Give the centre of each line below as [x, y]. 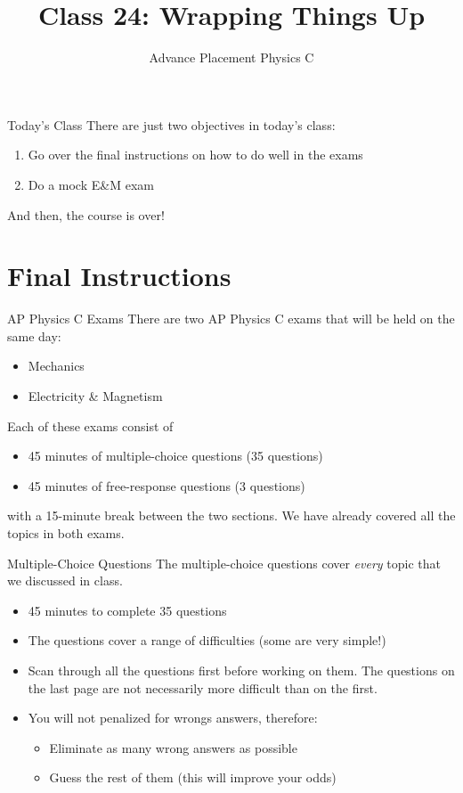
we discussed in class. [65, 580]
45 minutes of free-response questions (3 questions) [167, 485]
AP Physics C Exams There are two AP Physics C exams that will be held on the [231, 319]
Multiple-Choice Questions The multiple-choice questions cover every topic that [224, 563]
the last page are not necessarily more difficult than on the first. [203, 687]
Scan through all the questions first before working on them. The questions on [241, 670]
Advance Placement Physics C [231, 57]
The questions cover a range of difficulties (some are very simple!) [207, 640]
